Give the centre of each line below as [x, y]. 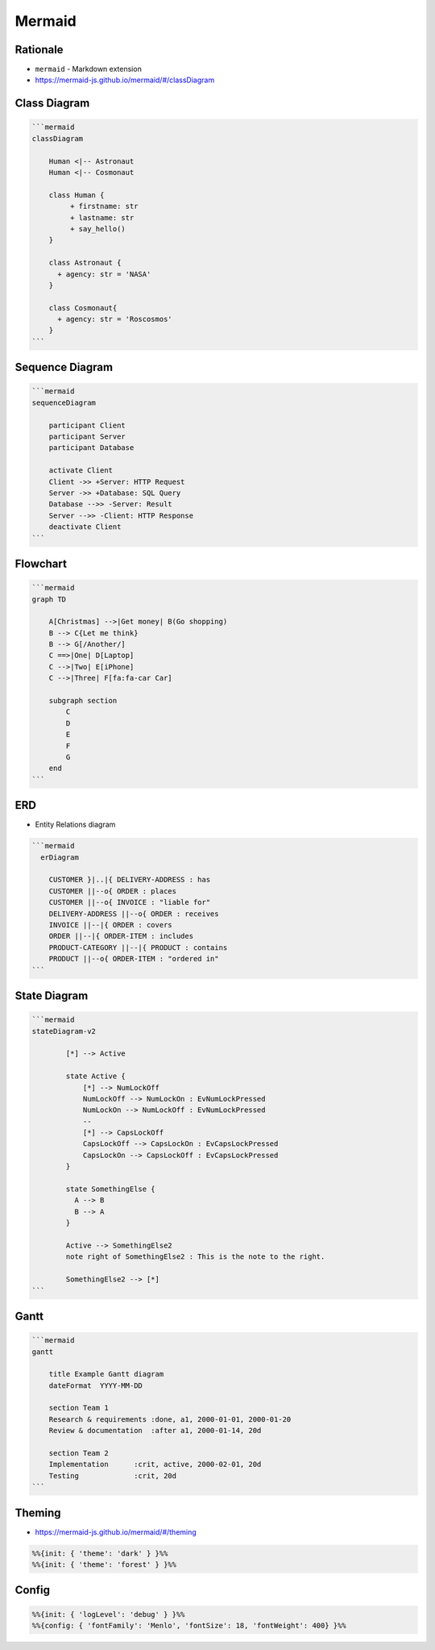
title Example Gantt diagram [106, 1374]
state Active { [96, 1076]
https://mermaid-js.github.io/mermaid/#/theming [116, 1531]
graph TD [49, 599]
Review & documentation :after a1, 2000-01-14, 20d [155, 1431]
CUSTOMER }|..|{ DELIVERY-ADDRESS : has [130, 880]
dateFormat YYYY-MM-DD [95, 1385]
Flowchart [41, 563]
